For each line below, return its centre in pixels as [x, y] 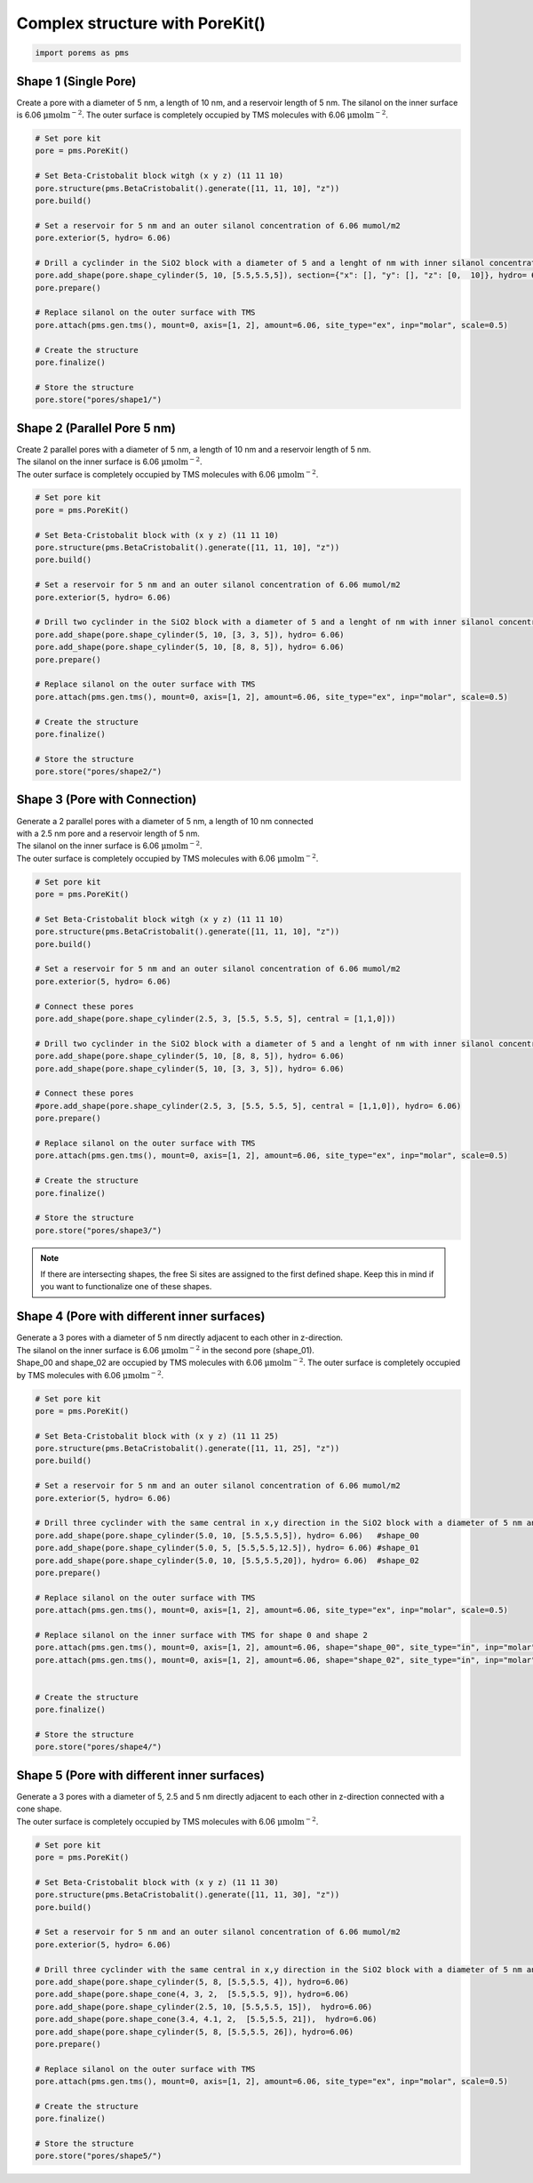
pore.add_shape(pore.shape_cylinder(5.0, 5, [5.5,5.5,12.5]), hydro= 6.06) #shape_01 [227, 1548]
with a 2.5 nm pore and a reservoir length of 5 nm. [108, 833]
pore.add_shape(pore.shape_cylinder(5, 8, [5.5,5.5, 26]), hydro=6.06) [195, 2031]
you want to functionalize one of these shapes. [126, 1287]
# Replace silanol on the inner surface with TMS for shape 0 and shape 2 [202, 1635]
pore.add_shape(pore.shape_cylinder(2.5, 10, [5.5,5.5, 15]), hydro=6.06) [204, 2006]
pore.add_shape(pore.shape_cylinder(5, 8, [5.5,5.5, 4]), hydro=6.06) [192, 1982]
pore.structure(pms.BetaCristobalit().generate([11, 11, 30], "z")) [187, 1895]
